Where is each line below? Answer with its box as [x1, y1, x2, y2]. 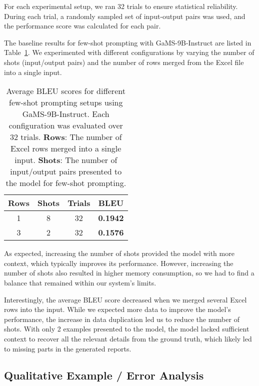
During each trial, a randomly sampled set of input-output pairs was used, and [4, 10, 245, 21]
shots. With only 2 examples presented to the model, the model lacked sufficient [4, 323, 249, 334]
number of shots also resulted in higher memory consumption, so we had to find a [4, 267, 254, 278]
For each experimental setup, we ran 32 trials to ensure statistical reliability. [4, 1, 238, 11]
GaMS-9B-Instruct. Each [22, 108, 109, 120]
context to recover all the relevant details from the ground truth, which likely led [4, 333, 252, 343]
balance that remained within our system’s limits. [4, 277, 156, 287]
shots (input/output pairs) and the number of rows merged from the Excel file [4, 56, 244, 67]
